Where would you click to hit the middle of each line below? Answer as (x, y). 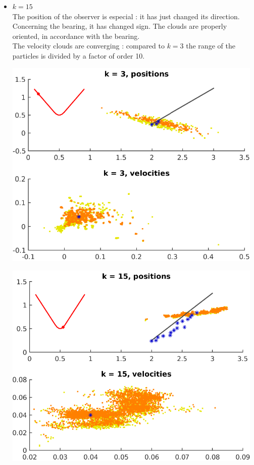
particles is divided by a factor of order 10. (79, 55)
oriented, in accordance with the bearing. (76, 36)
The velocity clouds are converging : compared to (88, 46)
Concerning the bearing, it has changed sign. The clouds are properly (120, 26)
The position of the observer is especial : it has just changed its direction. (126, 16)
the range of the (211, 46)
